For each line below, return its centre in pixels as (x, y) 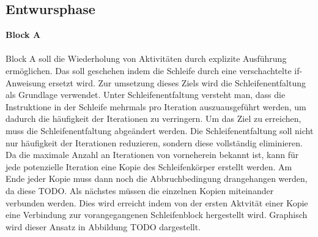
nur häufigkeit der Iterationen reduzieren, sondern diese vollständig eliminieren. (154, 142)
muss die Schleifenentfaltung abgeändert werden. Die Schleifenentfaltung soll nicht (160, 130)
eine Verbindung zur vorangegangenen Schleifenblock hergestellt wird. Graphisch (157, 215)
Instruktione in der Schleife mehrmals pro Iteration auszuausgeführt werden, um (156, 106)
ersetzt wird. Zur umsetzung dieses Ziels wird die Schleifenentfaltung (177, 82)
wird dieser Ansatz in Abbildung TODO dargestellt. (103, 226)
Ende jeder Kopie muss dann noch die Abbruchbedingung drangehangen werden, (157, 179)
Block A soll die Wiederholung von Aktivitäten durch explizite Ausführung (146, 58)
